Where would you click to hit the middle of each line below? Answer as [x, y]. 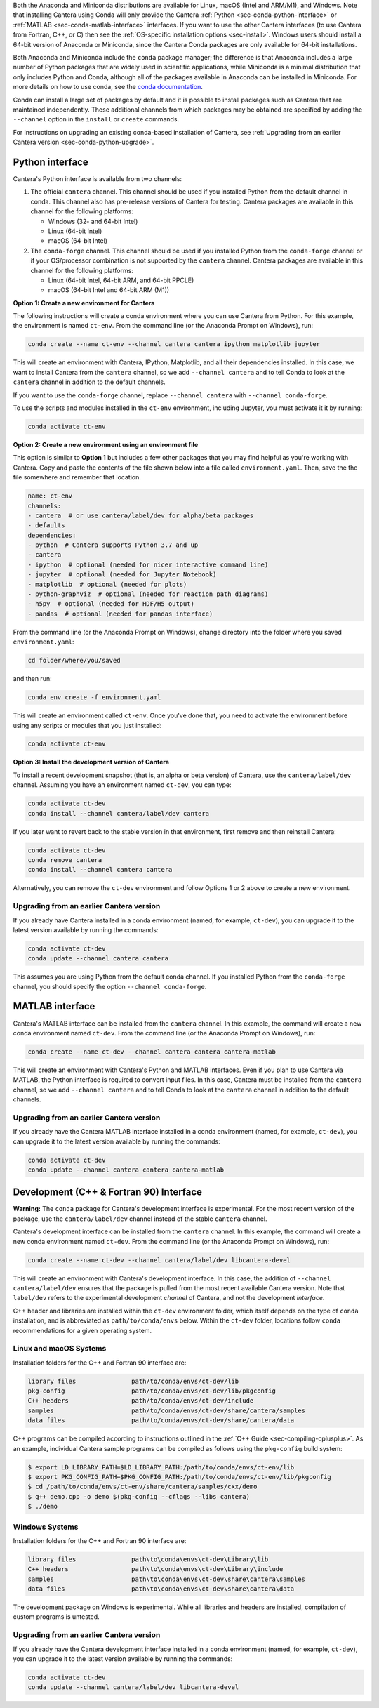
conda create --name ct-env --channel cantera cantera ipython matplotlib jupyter [174, 344]
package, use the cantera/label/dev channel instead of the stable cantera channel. [140, 1219]
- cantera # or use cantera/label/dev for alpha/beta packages [141, 515]
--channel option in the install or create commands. [96, 119]
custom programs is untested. [56, 1617]
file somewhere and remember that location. [77, 477]
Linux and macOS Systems [60, 1349]
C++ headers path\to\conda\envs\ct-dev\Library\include [155, 1569]
